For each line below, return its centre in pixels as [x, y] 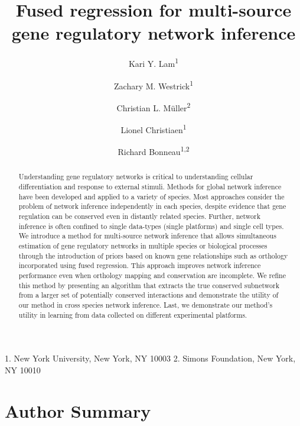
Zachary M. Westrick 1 [154, 85]
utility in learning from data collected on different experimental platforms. [133, 314]
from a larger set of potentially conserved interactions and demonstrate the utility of [149, 295]
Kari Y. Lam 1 [154, 62]
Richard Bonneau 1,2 [154, 151]
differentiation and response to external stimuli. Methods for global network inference [150, 187]
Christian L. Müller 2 [154, 106]
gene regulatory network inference [154, 33]
